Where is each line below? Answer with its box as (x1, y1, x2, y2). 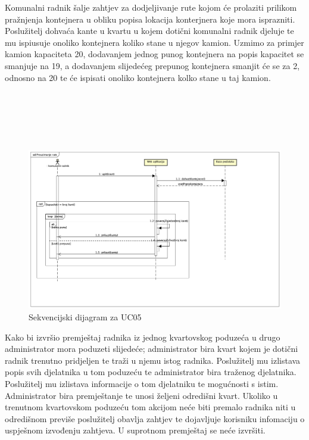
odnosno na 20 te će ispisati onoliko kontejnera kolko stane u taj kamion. (5, 71, 271, 83)
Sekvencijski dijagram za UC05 (29, 310, 142, 323)
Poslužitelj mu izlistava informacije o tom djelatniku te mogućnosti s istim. (5, 377, 279, 389)
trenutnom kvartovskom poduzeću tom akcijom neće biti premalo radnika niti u (5, 401, 296, 413)
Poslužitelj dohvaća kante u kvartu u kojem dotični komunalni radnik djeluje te (5, 24, 294, 37)
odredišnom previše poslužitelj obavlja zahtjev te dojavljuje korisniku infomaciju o (5, 412, 305, 425)
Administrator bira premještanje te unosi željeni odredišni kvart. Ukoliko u (5, 389, 278, 401)
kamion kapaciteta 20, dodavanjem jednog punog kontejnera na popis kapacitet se (5, 48, 304, 60)
